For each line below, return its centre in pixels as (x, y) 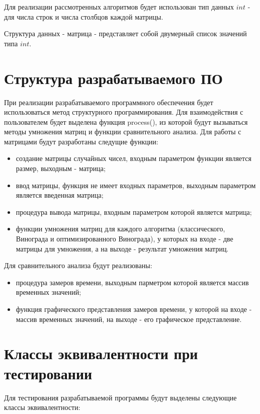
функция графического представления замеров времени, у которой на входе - (134, 309)
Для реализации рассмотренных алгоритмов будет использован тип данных (119, 7)
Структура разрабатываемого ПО (113, 78)
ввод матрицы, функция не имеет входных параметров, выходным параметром (136, 185)
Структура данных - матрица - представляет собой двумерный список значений (125, 33)
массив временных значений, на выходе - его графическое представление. (129, 319)
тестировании (48, 373)
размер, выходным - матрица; (61, 168)
